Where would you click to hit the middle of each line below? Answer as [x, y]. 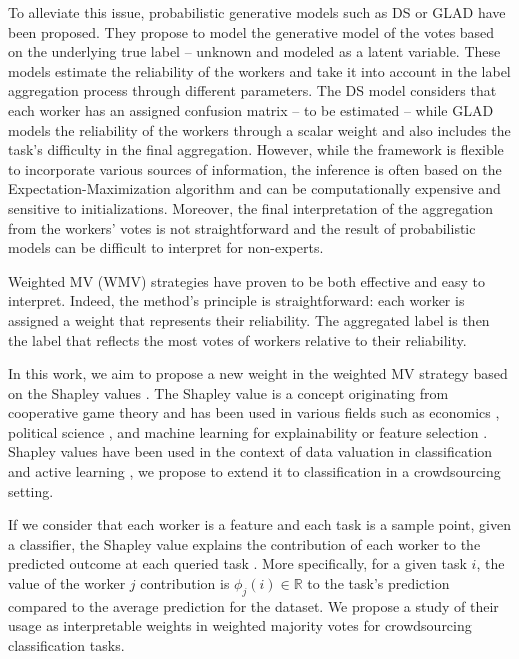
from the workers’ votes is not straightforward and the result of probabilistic [242, 227]
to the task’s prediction [378, 583]
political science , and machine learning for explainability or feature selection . [248, 431]
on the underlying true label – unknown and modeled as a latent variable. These [254, 51]
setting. [31, 490]
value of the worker [67, 583]
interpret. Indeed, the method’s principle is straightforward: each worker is [236, 300]
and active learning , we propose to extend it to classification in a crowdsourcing [254, 471]
